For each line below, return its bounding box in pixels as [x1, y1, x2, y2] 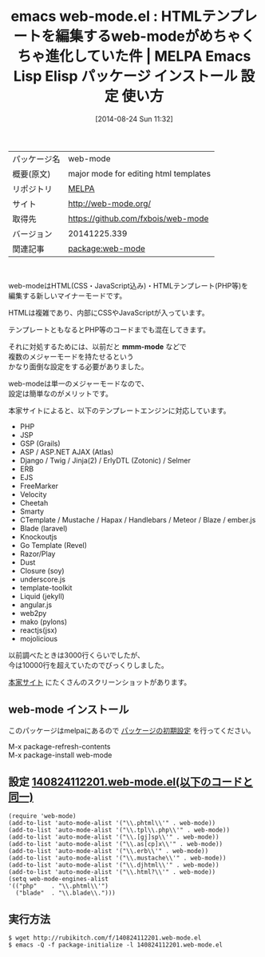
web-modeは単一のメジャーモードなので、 [8, 379, 149, 388]
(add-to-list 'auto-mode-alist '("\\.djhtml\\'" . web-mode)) [8, 860, 220, 869]
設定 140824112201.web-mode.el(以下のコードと [8, 776, 254, 789]
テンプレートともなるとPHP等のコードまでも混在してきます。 [8, 324, 210, 334]
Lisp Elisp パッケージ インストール [13, 67, 238, 85]
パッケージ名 [12, 153, 61, 165]
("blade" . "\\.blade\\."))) [15, 888, 116, 897]
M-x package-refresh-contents [8, 741, 111, 751]
